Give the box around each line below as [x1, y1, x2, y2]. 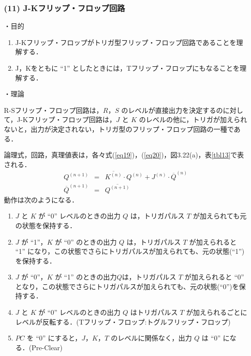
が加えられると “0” [184, 272, 244, 282]
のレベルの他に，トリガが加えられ [139, 114, 247, 124]
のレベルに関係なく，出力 [111, 333, 192, 343]
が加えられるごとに [186, 307, 247, 317]
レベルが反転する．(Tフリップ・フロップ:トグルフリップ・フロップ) [15, 316, 231, 326]
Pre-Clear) [31, 342, 63, 352]
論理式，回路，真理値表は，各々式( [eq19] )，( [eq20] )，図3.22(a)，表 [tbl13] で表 [4, 150, 244, 160]
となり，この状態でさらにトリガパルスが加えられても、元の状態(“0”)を [15, 281, 239, 291]
